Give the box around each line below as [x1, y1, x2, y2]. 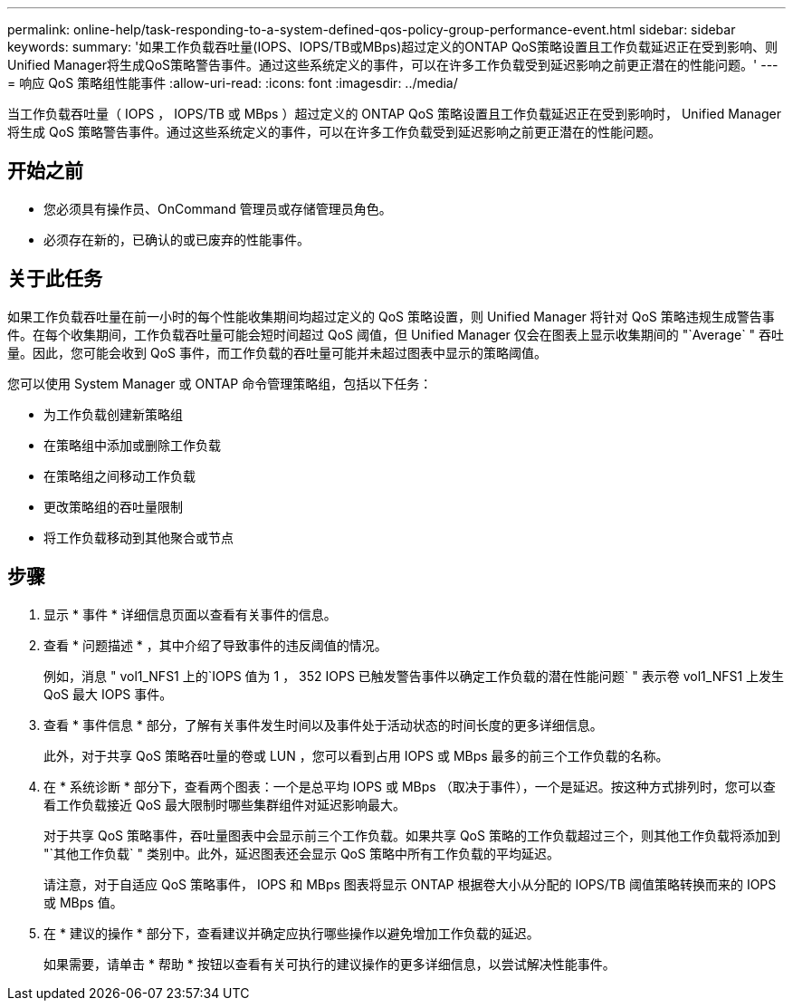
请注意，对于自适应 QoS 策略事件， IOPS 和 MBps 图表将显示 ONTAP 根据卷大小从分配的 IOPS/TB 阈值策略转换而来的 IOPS [43, 876, 777, 892]
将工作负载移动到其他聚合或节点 [43, 529, 234, 545]
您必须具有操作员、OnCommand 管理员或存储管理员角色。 [43, 200, 392, 216]
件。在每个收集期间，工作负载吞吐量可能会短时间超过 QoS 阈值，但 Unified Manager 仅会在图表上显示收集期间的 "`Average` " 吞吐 [7, 326, 785, 342]
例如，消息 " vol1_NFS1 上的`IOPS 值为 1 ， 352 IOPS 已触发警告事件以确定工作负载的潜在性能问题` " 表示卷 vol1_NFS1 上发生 [43, 667, 785, 684]
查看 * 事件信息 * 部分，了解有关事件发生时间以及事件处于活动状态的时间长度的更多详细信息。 [43, 716, 603, 733]
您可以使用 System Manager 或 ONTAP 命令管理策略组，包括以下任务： [7, 375, 433, 391]
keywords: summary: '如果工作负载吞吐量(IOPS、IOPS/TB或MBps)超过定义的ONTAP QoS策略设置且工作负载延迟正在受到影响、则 [7, 39, 778, 54]
